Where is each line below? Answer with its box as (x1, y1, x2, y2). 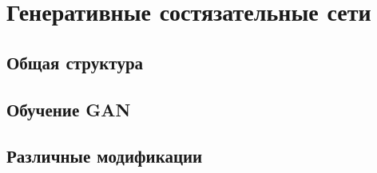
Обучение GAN (6, 96, 131, 121)
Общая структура (6, 49, 144, 74)
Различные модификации (6, 144, 203, 168)
